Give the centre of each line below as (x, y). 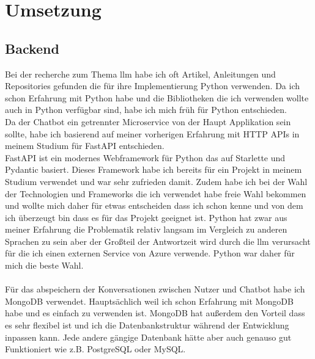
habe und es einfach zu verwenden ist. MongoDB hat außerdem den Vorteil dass (155, 313)
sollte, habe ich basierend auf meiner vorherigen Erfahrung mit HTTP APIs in (152, 133)
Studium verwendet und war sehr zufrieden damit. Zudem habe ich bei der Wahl (156, 181)
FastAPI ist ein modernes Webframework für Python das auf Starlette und (145, 157)
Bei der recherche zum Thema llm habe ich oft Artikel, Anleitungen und (140, 74)
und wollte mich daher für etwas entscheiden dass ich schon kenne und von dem (154, 205)
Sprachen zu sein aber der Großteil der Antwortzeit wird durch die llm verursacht (158, 241)
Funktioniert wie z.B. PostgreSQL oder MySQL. (95, 349)
